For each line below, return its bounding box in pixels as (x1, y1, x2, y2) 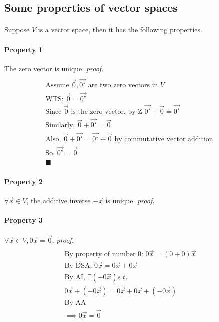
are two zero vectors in (88, 82, 158, 89)
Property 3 (4, 214, 43, 225)
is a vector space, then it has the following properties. (38, 24, 202, 35)
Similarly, (45, 122, 75, 129)
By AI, (64, 274, 85, 281)
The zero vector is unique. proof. (4, 63, 104, 73)
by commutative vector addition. (114, 136, 215, 143)
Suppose (4, 24, 30, 35)
